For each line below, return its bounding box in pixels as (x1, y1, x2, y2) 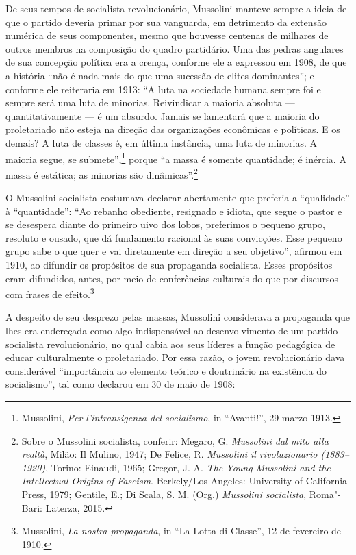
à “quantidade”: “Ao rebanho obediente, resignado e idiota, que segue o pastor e (5, 203, 342, 218)
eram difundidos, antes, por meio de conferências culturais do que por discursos (5, 271, 339, 285)
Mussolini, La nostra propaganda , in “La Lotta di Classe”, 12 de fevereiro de (21, 523, 342, 538)
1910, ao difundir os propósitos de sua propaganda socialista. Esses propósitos (5, 258, 333, 271)
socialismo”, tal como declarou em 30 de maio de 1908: (5, 377, 236, 391)
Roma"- (309, 486, 341, 501)
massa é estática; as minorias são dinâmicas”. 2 (5, 165, 198, 182)
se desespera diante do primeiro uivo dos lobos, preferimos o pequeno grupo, (5, 217, 325, 232)
